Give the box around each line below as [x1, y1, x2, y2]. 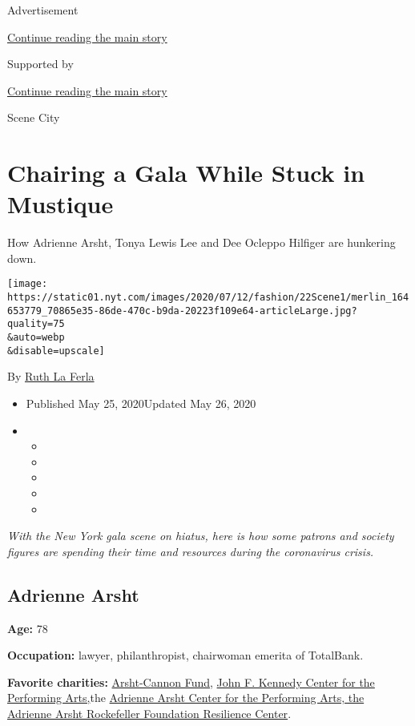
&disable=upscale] [7, 345, 105, 357]
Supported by [7, 55, 74, 72]
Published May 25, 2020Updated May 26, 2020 [26, 395, 256, 411]
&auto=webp [7, 332, 65, 344]
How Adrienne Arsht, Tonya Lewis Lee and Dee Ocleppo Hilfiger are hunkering [7, 234, 396, 251]
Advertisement [7, 2, 79, 18]
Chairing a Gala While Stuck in [7, 156, 365, 189]
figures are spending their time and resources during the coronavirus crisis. [7, 542, 374, 559]
